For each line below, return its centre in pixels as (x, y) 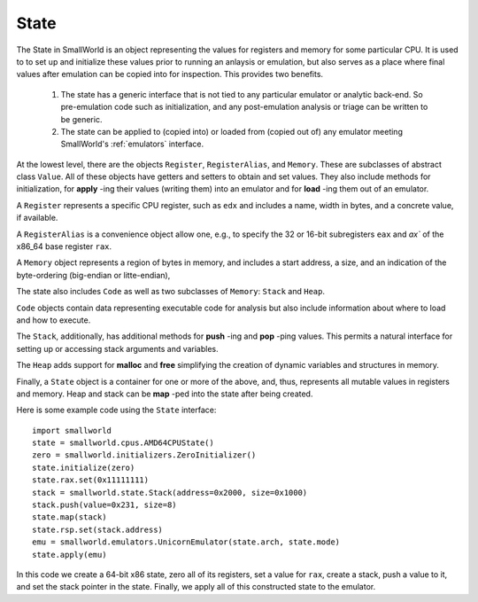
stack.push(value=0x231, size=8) (104, 505)
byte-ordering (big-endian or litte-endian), (93, 275)
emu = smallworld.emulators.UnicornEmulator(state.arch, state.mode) (186, 542)
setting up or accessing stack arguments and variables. (117, 348)
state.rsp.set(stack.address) (98, 529)
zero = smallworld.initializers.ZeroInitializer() (144, 455)
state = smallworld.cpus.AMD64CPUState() (123, 443)
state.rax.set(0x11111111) (91, 480)
